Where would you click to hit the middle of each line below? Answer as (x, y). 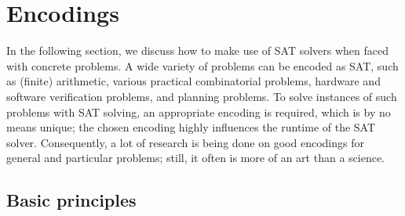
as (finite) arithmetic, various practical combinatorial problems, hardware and (193, 81)
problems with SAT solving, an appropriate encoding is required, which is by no (199, 112)
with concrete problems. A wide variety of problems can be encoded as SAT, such (202, 65)
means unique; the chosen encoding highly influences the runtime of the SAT (191, 127)
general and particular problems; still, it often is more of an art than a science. (195, 158)
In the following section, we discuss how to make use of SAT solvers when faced (198, 50)
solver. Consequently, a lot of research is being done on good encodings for (185, 142)
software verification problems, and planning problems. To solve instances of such (202, 96)
